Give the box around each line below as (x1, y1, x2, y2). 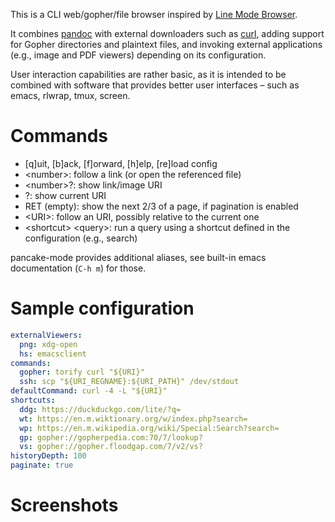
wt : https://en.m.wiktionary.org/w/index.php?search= (19, 414, 248, 424)
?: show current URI (24, 189, 107, 201)
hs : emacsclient (19, 349, 87, 359)
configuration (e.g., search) (24, 232, 138, 244)
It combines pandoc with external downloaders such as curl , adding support (10, 28, 325, 39)
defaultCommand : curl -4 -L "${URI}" (10, 386, 168, 396)
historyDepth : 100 (10, 451, 87, 461)
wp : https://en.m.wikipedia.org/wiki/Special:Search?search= (19, 423, 280, 433)
